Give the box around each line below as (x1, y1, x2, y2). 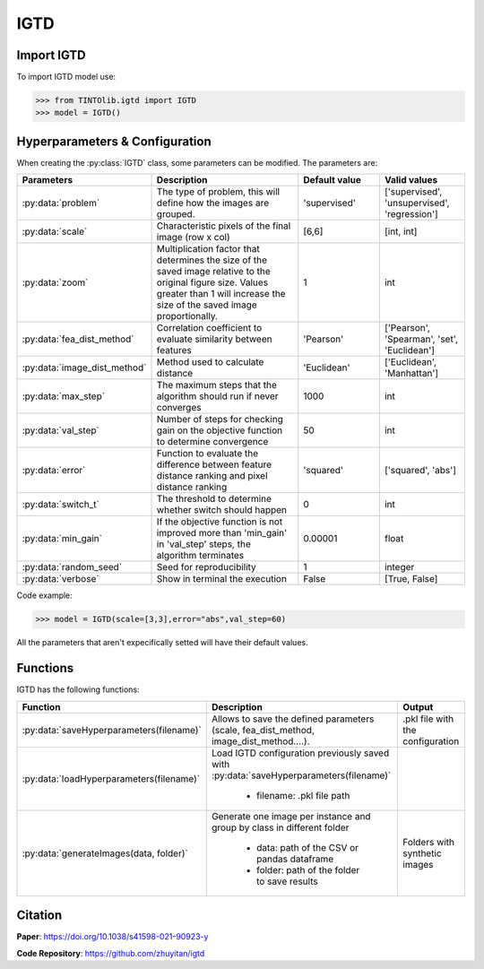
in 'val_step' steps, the (156, 538, 251, 550)
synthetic (402, 847, 443, 860)
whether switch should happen (156, 504, 287, 516)
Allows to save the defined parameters (211, 713, 375, 725)
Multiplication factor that (156, 243, 260, 255)
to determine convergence (156, 436, 269, 448)
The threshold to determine (156, 493, 272, 506)
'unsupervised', (384, 197, 450, 210)
